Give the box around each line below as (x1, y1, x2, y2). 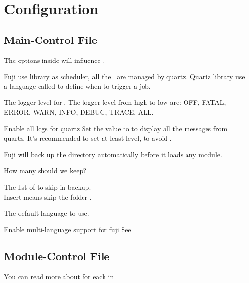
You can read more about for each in (4, 271, 114, 281)
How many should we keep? (4, 165, 86, 176)
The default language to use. (4, 208, 89, 218)
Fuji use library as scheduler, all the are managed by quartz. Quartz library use (4, 71, 245, 81)
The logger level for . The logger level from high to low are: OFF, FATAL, (4, 97, 226, 107)
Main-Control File (4, 32, 97, 47)
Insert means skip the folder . (4, 191, 92, 202)
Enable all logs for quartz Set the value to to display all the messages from (4, 123, 228, 133)
